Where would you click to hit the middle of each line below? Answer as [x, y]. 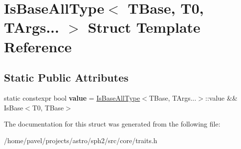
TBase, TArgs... [173, 97]
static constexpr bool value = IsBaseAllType [72, 97]
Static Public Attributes [66, 77]
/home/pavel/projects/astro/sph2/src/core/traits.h [81, 140]
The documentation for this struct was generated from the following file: [112, 124]
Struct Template [144, 27]
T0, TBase [48, 107]
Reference [38, 46]
